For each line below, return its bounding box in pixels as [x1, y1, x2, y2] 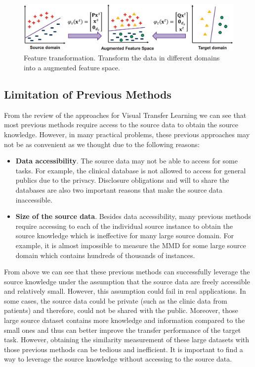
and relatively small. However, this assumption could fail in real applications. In [4, 286, 246, 296]
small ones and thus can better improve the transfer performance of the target [4, 324, 241, 335]
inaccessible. [15, 194, 52, 205]
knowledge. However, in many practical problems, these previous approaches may [4, 129, 250, 139]
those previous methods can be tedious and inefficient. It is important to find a [4, 344, 243, 354]
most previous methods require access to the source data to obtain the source [4, 119, 238, 130]
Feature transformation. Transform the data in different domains [24, 52, 220, 63]
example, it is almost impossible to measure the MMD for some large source [15, 240, 246, 250]
